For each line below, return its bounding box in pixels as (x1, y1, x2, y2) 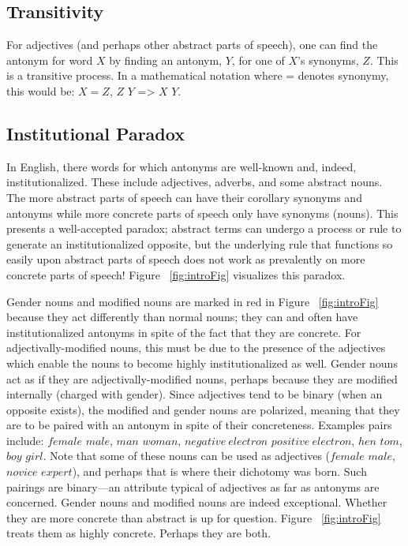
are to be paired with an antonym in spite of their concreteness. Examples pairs (6, 417, 392, 433)
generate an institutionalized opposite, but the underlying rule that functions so (6, 235, 393, 252)
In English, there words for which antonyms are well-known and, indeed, (6, 158, 357, 174)
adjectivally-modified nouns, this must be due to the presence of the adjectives (6, 339, 386, 356)
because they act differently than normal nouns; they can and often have (6, 309, 358, 325)
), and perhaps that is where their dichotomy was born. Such (72, 463, 367, 480)
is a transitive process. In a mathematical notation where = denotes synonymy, (6, 67, 389, 84)
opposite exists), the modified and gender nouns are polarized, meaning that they (6, 401, 400, 417)
